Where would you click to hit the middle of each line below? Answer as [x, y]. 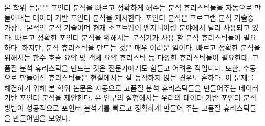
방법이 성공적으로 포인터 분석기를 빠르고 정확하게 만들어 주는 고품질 [113, 107]
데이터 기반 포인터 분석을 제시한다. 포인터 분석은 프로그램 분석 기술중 [143, 17]
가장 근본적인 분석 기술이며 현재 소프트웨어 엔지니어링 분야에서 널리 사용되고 [127, 27]
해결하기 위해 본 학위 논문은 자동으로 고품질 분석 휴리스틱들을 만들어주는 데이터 [131, 87]
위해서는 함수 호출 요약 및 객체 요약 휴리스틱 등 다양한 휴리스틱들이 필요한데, [127, 57]
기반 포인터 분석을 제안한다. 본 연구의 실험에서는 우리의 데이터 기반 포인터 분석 [130, 98]
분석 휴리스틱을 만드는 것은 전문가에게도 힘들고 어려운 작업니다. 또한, [130, 67]
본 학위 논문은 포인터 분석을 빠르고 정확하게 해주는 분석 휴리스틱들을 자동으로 [128, 7]
